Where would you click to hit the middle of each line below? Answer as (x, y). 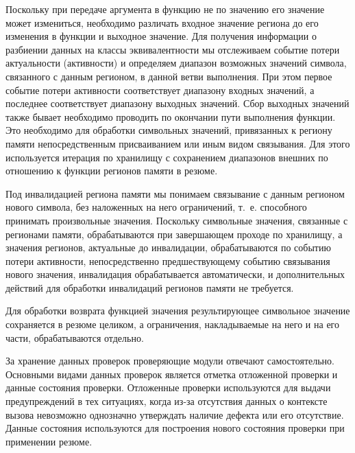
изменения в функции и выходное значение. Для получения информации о (161, 36)
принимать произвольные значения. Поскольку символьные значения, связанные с (177, 220)
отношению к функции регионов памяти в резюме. (112, 171)
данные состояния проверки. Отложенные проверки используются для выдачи (168, 387)
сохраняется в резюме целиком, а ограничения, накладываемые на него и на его (172, 324)
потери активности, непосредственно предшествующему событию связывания (168, 260)
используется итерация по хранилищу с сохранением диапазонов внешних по (167, 157)
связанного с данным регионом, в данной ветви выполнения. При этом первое (169, 76)
